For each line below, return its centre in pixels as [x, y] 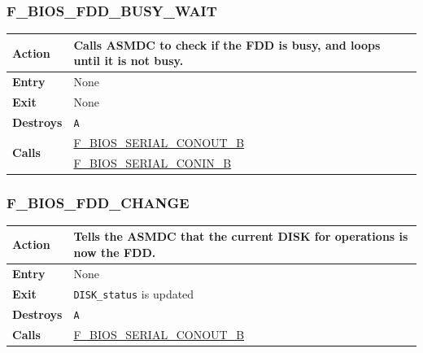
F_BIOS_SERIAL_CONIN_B [153, 162]
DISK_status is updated [134, 293]
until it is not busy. [129, 61]
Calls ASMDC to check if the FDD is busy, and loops [227, 44]
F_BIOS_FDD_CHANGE [98, 202]
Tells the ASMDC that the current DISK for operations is [241, 236]
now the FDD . [115, 252]
